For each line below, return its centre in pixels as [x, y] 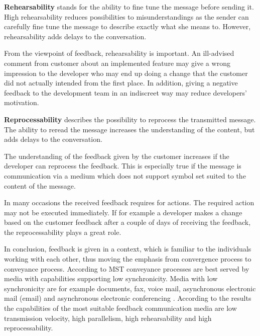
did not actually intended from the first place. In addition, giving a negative [121, 83]
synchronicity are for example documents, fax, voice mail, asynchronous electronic [130, 288]
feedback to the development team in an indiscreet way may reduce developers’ [125, 92]
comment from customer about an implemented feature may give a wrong [117, 63]
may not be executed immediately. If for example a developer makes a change [123, 212]
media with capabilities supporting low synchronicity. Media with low [111, 278]
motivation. [22, 102]
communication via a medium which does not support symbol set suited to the [125, 175]
